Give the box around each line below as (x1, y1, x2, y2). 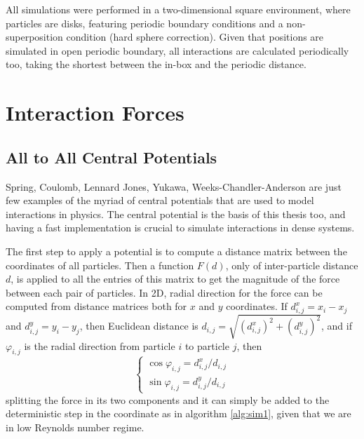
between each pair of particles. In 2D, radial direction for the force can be (6, 285, 323, 299)
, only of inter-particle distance (225, 257, 358, 272)
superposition (6, 29, 63, 44)
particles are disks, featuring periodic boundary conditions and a (6, 15, 283, 30)
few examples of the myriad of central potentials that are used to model (6, 193, 314, 208)
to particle (184, 338, 229, 353)
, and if (321, 318, 352, 333)
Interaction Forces (6, 98, 184, 127)
